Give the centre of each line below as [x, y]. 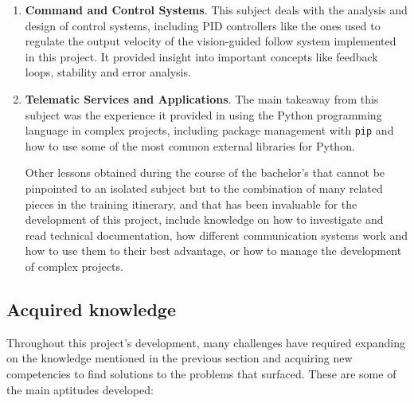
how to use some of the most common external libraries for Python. [190, 145]
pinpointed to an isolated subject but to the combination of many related [204, 188]
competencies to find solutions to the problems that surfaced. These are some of [201, 373]
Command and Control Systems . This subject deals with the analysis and [216, 10]
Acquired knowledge [92, 309]
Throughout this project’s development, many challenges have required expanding [206, 342]
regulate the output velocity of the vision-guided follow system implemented [211, 41]
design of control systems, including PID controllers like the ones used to [203, 25]
